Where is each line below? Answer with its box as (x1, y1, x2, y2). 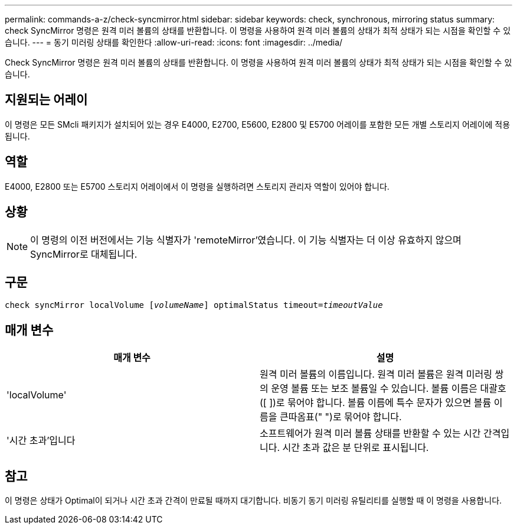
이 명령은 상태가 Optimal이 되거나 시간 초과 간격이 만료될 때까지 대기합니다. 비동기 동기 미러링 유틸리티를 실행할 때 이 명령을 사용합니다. (5, 495, 502, 506)
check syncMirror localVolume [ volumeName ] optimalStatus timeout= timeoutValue (5, 300, 383, 310)
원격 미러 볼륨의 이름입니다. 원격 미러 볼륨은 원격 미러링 (260, 368, 492, 381)
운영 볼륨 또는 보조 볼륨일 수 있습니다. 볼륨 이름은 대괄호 (271, 382, 506, 395)
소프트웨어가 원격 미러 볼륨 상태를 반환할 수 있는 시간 (260, 427, 481, 440)
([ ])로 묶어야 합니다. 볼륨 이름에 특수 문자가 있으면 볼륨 (260, 397, 492, 409)
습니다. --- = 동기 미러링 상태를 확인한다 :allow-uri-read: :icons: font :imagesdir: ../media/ (5, 37, 343, 47)
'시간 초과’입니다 (6, 434, 76, 447)
